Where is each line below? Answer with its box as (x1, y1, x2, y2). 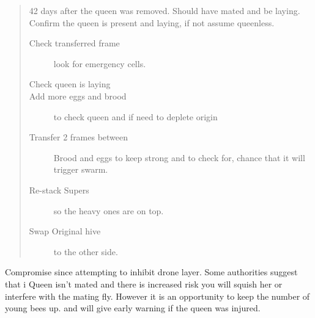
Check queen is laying (29, 78, 111, 90)
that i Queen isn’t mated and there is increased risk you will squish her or (5, 277, 283, 290)
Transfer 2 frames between (29, 131, 128, 143)
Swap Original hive (29, 225, 101, 237)
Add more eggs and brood (29, 89, 127, 102)
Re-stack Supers (29, 183, 89, 196)
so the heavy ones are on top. (53, 204, 164, 217)
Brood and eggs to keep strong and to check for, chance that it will (53, 151, 305, 164)
